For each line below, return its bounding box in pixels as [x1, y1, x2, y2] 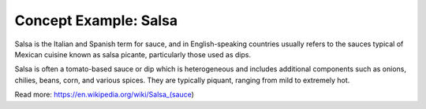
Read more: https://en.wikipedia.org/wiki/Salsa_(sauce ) [14, 90, 195, 100]
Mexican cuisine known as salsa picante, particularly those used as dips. [14, 49, 252, 59]
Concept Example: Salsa [14, 12, 178, 29]
